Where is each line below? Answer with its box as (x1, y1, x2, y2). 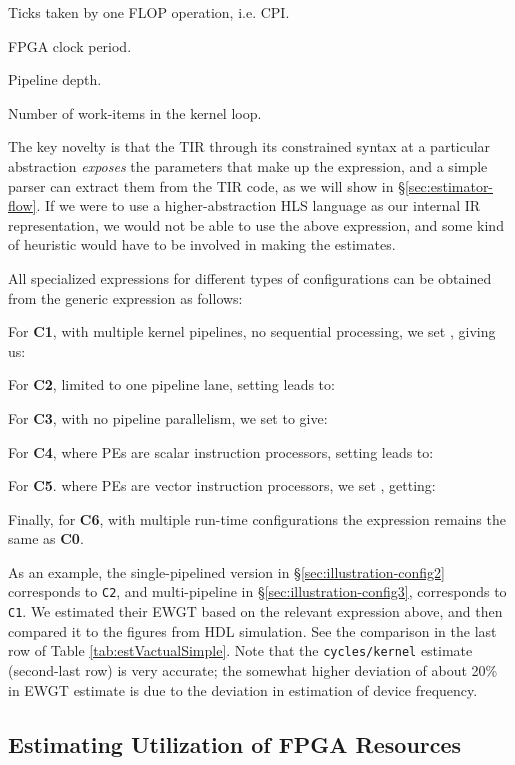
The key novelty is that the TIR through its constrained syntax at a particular (8, 136, 491, 157)
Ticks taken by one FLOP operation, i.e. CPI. (8, 2, 290, 22)
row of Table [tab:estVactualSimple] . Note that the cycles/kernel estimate (8, 640, 473, 661)
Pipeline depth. (8, 69, 102, 90)
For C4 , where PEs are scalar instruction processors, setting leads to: (8, 441, 434, 462)
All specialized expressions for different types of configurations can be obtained (8, 267, 492, 288)
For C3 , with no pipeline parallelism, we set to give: (8, 407, 328, 428)
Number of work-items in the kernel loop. (8, 102, 262, 123)
